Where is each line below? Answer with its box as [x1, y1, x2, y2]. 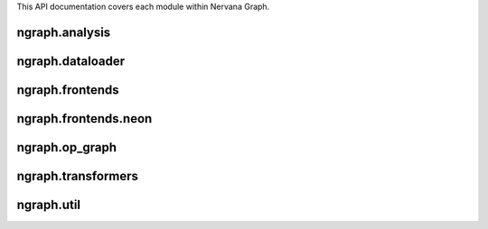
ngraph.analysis [16, 24, 111, 40]
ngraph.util [16, 197, 81, 212]
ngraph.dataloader [16, 53, 126, 69]
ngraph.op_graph [16, 140, 117, 155]
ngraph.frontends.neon [16, 111, 153, 126]
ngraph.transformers [16, 168, 139, 184]
